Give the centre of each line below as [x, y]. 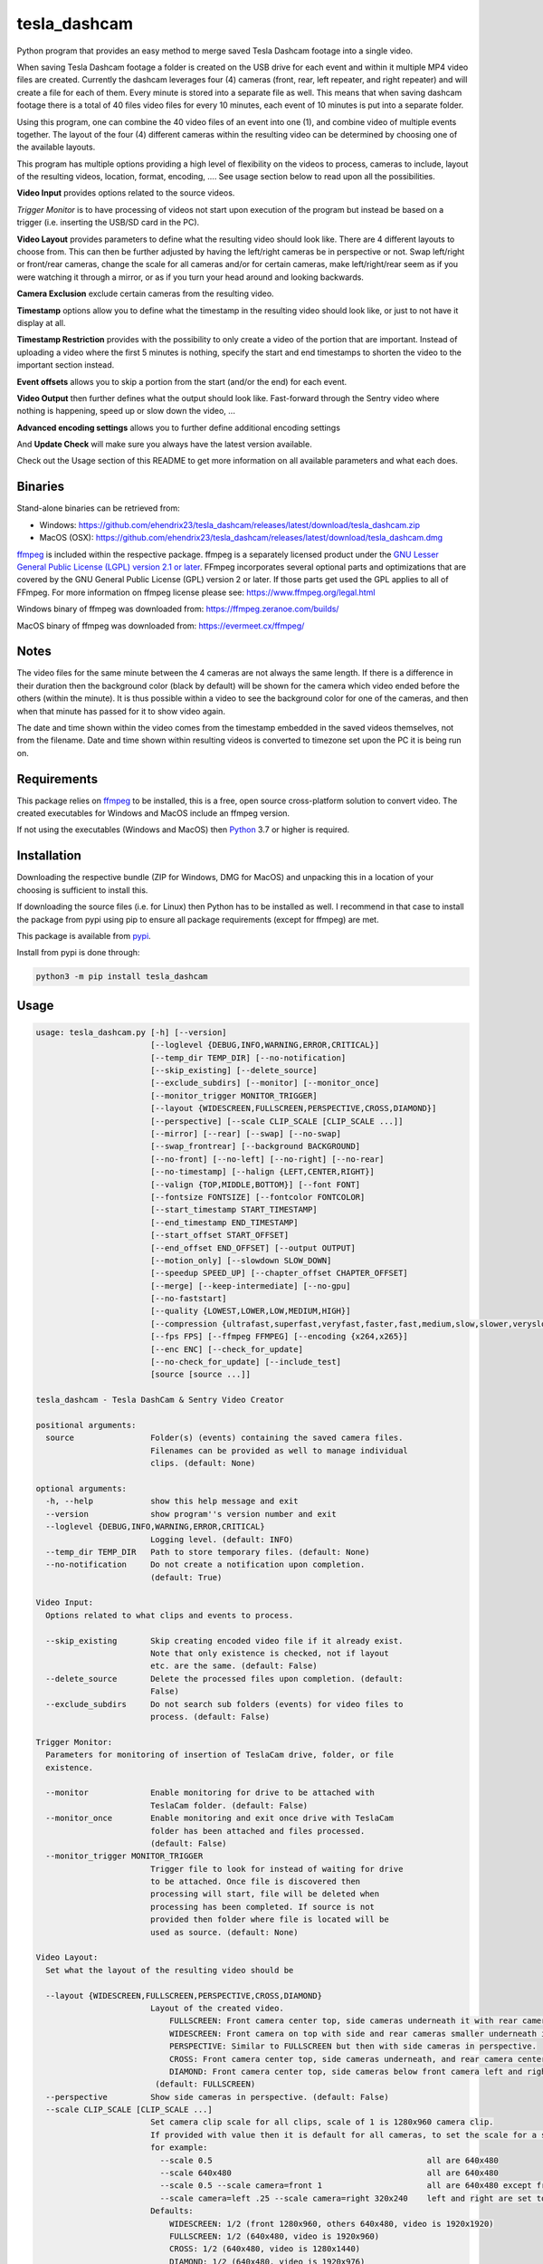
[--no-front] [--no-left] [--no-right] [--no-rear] [267, 1159]
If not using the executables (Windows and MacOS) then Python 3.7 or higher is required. [183, 830]
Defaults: [171, 2211]
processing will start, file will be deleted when [265, 1894]
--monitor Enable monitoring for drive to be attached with [210, 1793]
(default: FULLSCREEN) [205, 2084]
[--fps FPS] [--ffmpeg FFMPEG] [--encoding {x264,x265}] [279, 1337]
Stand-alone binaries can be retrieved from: [98, 508]
